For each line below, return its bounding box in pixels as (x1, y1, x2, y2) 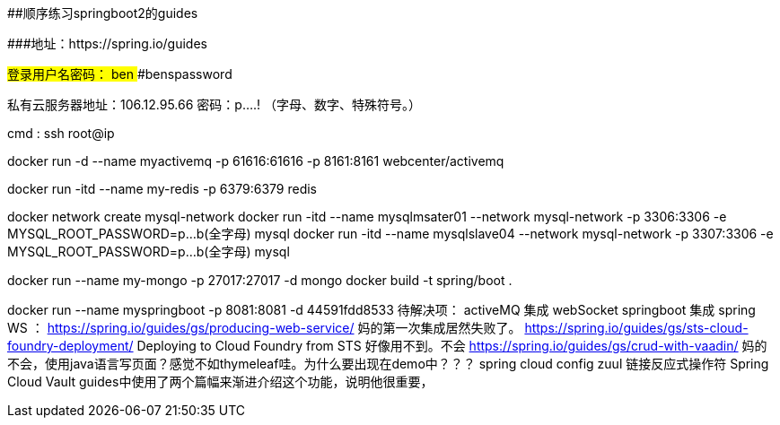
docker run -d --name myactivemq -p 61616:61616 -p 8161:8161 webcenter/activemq (7, 153, 504, 169)
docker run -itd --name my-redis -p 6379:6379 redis (7, 181, 317, 196)
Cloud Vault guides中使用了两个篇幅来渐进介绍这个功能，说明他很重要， (7, 374, 434, 389)
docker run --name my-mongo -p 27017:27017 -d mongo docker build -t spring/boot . (7, 273, 513, 288)
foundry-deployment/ (7, 338, 134, 353)
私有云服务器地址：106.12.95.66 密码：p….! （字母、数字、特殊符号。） (7, 97, 421, 112)
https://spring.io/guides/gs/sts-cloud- (524, 320, 749, 335)
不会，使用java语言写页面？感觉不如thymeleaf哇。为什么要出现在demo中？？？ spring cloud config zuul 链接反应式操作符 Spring (7, 356, 769, 371)
